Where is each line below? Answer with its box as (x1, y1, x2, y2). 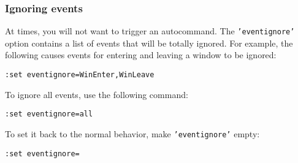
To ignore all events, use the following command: (5, 88, 188, 100)
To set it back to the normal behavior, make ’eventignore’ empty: (5, 127, 260, 140)
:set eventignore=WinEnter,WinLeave (5, 70, 155, 80)
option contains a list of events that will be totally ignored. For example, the (5, 36, 293, 49)
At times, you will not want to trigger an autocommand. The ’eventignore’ (5, 25, 295, 37)
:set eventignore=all (5, 110, 93, 119)
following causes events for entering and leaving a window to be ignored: (5, 48, 277, 61)
